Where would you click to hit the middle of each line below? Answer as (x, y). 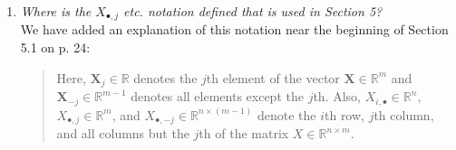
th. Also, (337, 96)
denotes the (165, 77)
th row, (344, 114)
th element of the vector (273, 77)
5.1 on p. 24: (55, 47)
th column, (404, 114)
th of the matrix (244, 133)
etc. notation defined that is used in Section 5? (253, 11)
